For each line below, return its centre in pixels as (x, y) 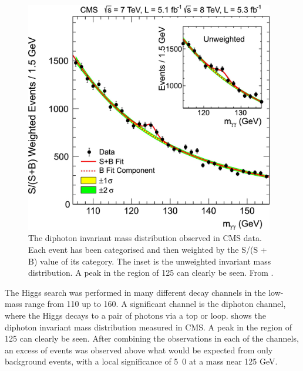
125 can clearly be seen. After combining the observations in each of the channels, (152, 338)
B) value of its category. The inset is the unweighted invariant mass (150, 261)
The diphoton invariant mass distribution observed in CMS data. (145, 238)
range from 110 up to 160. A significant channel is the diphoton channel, (155, 304)
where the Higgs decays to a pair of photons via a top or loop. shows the (135, 315)
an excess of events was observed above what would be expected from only (139, 350)
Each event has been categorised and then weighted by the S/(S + (148, 249)
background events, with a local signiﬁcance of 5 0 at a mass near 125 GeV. (141, 361)
